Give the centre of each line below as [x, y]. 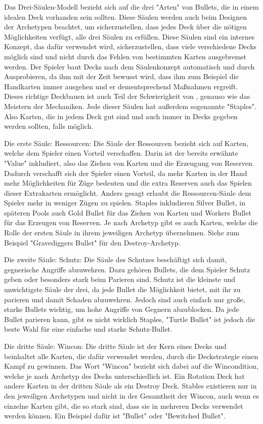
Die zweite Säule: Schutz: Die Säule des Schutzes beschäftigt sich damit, [116, 259]
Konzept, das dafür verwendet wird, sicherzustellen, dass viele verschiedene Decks [130, 46]
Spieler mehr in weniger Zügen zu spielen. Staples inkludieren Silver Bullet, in [125, 203]
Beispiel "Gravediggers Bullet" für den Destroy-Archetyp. [92, 242]
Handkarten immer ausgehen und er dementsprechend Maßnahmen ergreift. [121, 86]
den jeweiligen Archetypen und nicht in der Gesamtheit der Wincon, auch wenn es [131, 395]
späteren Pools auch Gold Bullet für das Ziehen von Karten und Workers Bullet [128, 212]
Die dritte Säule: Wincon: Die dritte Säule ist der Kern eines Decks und [115, 346]
